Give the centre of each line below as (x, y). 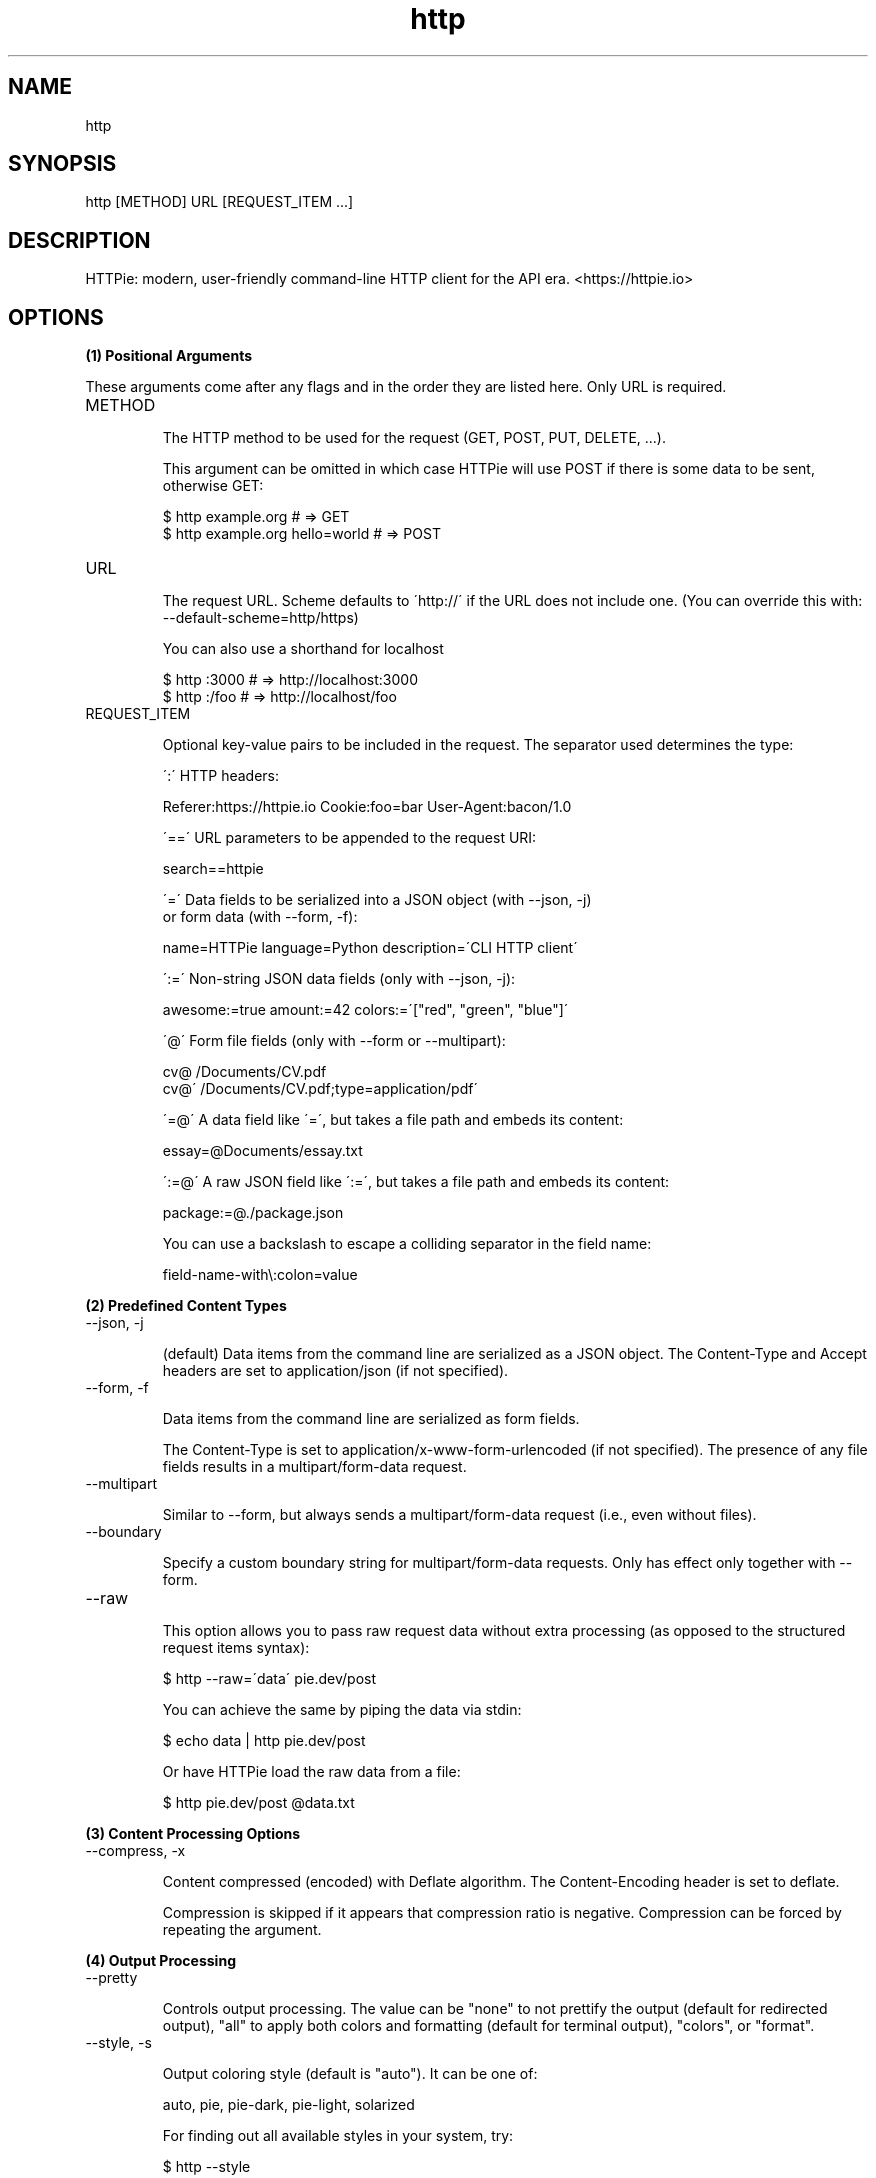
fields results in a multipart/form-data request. (314, 1467)
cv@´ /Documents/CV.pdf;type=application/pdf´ (320, 1089)
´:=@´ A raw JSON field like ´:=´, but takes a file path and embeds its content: (416, 1182)
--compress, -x (135, 1851)
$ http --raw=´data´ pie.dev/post (269, 1679)
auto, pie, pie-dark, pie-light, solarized (288, 2105)
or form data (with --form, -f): (260, 917)
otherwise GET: (213, 486)
